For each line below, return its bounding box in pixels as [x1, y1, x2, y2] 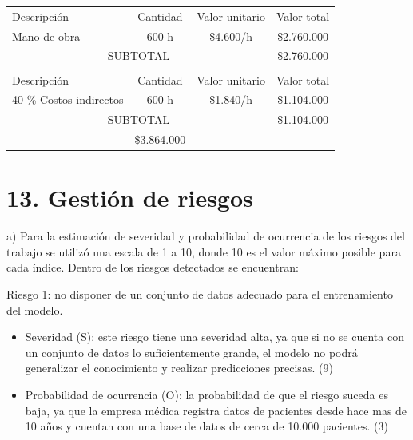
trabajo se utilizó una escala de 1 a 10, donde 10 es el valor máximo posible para [6, 243, 401, 260]
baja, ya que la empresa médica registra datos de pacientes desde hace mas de [25, 402, 407, 418]
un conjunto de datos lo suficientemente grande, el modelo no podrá [25, 343, 358, 360]
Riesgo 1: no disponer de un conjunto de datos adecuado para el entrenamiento [6, 286, 393, 303]
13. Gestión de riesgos [6, 181, 253, 214]
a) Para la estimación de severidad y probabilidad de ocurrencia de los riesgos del [6, 228, 405, 244]
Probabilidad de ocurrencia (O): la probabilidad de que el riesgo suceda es [25, 386, 388, 403]
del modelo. [6, 301, 63, 318]
